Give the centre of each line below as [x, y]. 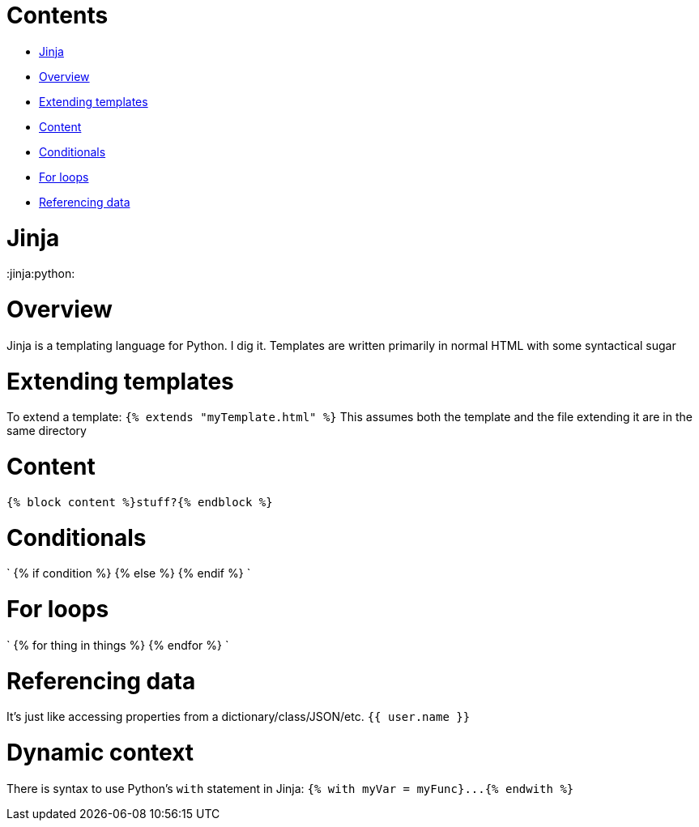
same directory [47, 431]
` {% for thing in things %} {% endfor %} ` [118, 645]
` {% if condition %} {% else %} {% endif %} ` [129, 573]
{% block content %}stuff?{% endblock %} [140, 502]
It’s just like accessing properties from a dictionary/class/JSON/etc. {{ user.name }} [239, 717]
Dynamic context [100, 752]
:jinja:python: [41, 274]
